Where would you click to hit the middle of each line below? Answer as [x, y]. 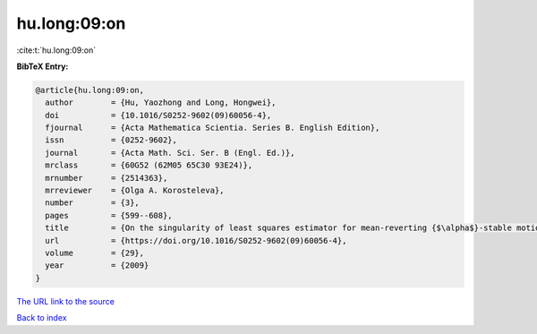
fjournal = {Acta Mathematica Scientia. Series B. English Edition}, [213, 128]
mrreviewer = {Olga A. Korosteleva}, [135, 191]
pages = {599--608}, [109, 215]
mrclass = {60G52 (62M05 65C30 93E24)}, [149, 165]
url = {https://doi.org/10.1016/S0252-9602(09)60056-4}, [196, 240]
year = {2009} [97, 265]
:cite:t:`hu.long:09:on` [56, 50]
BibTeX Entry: [43, 66]
